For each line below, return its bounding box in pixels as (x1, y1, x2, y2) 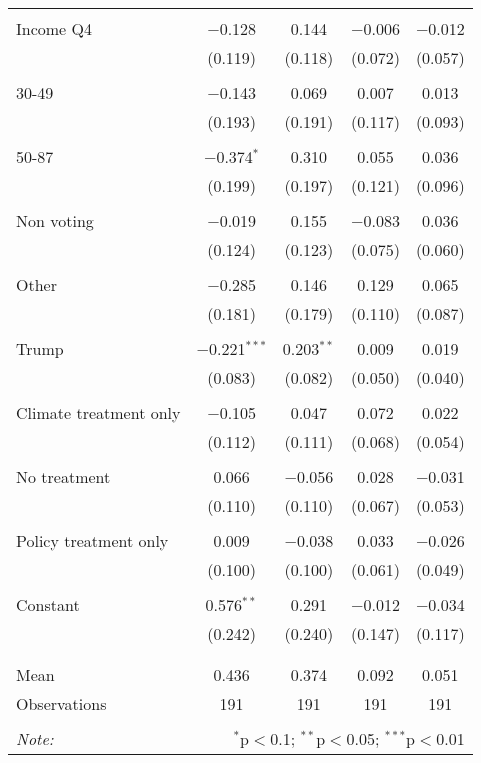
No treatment (16, 465, 111, 488)
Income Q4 (16, 17, 92, 40)
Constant (16, 593, 80, 616)
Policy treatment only (16, 529, 169, 552)
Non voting (16, 209, 94, 232)
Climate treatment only (16, 401, 181, 424)
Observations (16, 692, 107, 715)
